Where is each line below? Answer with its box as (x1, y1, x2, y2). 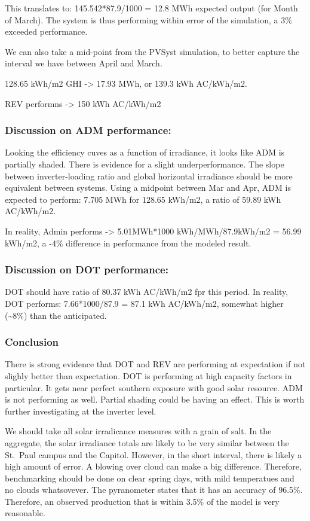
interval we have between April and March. (5, 57, 162, 69)
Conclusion (5, 334, 59, 349)
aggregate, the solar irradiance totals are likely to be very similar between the (5, 436, 289, 449)
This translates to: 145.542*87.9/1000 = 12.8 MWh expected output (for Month (5, 2, 298, 14)
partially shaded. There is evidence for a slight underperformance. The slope (5, 157, 284, 170)
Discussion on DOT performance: (5, 262, 168, 277)
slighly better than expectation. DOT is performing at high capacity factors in (5, 369, 292, 382)
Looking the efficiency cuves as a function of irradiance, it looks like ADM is (5, 146, 285, 159)
